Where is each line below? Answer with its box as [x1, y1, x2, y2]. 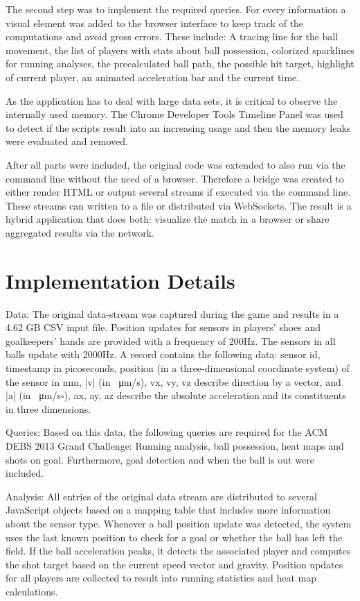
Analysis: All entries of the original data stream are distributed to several [6, 489, 317, 503]
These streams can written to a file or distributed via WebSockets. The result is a [6, 198, 352, 212]
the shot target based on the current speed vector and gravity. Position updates [6, 557, 343, 571]
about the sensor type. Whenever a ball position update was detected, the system [6, 516, 352, 530]
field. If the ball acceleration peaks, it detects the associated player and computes [6, 543, 351, 558]
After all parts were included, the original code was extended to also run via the [6, 157, 345, 171]
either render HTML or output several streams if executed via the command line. [6, 185, 351, 199]
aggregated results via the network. [6, 225, 154, 239]
